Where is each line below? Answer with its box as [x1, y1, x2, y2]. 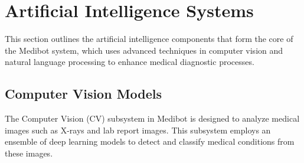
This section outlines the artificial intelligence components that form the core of [5, 32, 293, 45]
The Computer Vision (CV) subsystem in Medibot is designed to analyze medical [5, 112, 300, 125]
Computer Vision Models [5, 84, 162, 103]
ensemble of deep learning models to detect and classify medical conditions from [5, 135, 295, 148]
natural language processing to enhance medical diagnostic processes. [5, 56, 254, 68]
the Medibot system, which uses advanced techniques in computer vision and [5, 44, 283, 56]
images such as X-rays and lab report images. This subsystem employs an [5, 123, 271, 136]
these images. [5, 146, 53, 159]
